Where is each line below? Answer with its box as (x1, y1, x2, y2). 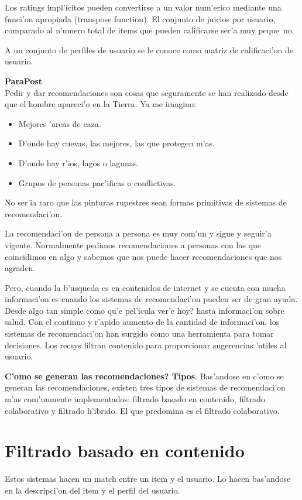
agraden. (5, 262, 36, 274)
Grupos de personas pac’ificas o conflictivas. (18, 176, 176, 189)
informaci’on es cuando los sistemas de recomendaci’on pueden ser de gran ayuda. (5, 293, 298, 305)
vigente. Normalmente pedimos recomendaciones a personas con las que (5, 238, 261, 251)
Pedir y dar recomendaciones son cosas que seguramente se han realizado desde (5, 86, 289, 98)
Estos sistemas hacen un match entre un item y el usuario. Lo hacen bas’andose (5, 472, 291, 485)
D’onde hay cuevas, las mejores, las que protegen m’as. (18, 137, 215, 149)
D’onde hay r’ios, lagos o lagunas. (18, 156, 139, 169)
